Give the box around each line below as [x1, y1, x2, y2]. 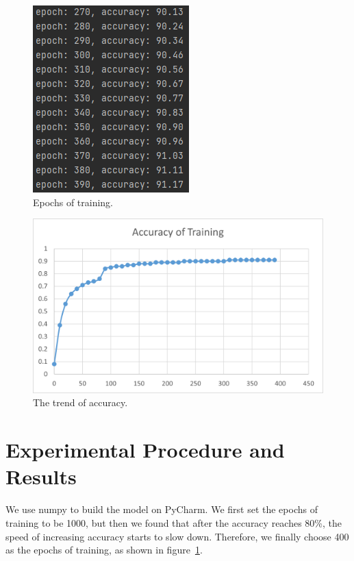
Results [5, 462, 77, 490]
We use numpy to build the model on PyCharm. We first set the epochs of [5, 502, 318, 516]
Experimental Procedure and [5, 436, 285, 464]
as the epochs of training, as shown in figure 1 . [5, 543, 203, 557]
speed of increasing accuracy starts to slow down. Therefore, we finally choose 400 [5, 529, 349, 543]
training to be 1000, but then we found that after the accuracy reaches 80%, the [5, 515, 342, 529]
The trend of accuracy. [33, 395, 128, 410]
